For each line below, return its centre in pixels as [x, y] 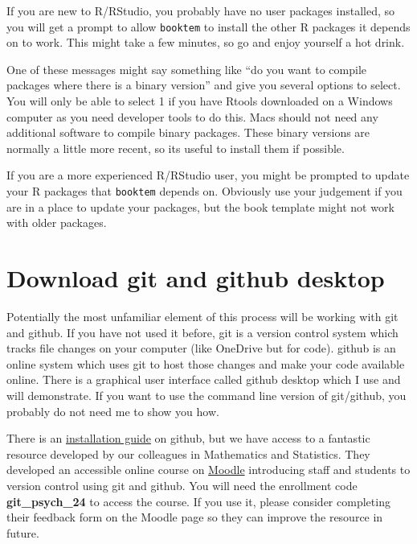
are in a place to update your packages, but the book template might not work [200, 206]
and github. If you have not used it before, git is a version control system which [202, 332]
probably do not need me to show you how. [113, 411]
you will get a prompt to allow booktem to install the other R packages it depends [208, 26]
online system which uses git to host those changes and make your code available [206, 363]
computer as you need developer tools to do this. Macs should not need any [192, 116]
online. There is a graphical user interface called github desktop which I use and [204, 379]
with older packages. [57, 223]
